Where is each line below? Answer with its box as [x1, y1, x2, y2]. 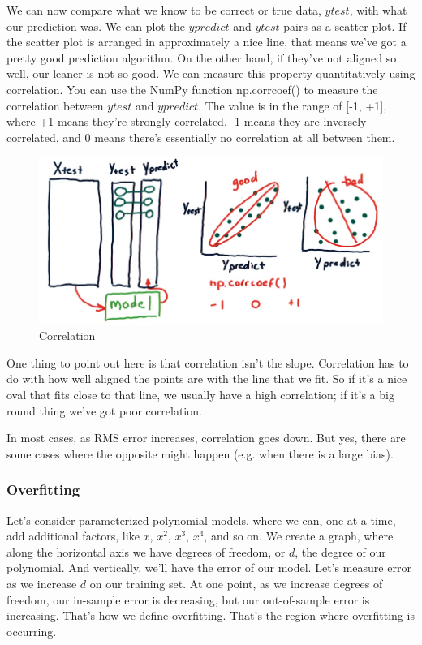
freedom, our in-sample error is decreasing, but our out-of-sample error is [6, 591, 370, 608]
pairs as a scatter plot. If [283, 17, 407, 34]
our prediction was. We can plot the [6, 17, 185, 34]
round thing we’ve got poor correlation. [6, 402, 202, 419]
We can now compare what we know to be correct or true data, [6, 2, 321, 18]
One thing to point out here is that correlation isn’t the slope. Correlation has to [6, 354, 409, 371]
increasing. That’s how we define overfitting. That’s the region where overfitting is [6, 607, 415, 624]
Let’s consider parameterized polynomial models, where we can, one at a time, [6, 511, 396, 528]
